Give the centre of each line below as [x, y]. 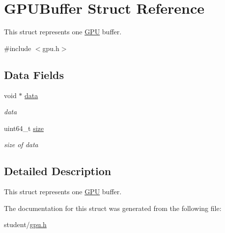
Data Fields [34, 74]
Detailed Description [58, 171]
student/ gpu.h [25, 224]
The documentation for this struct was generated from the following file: [113, 208]
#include [18, 48]
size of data [21, 144]
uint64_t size [24, 128]
